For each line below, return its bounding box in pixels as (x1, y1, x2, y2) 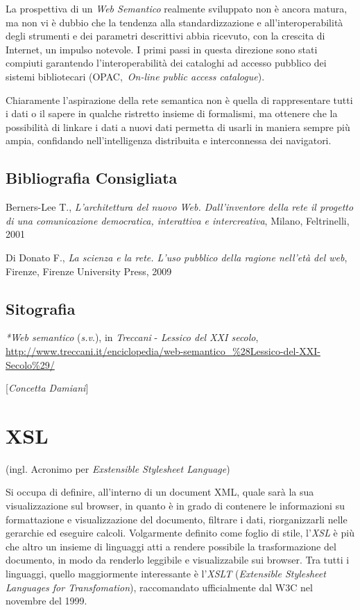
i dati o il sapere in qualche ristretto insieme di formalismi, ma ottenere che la (6, 106, 338, 121)
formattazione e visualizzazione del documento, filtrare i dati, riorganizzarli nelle (6, 512, 348, 526)
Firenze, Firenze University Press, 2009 (6, 263, 172, 278)
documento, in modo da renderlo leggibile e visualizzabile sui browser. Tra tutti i (6, 552, 350, 567)
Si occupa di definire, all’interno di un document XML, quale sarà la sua (6, 485, 314, 499)
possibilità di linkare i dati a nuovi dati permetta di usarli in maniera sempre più (6, 119, 350, 134)
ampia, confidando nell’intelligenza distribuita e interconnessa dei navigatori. (6, 133, 332, 148)
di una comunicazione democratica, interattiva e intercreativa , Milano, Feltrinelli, (6, 213, 350, 227)
